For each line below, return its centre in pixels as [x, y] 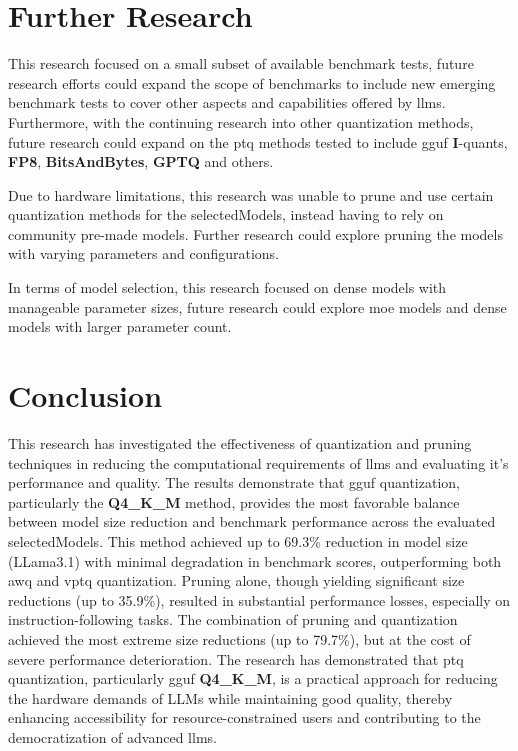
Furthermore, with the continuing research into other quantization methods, [241, 121]
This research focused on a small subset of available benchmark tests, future [241, 63]
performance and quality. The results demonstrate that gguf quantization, [234, 482]
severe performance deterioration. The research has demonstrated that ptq [236, 658]
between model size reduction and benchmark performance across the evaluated [252, 521]
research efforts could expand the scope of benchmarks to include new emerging [252, 82]
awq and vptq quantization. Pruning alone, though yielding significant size [236, 580]
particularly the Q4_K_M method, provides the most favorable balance [234, 501]
